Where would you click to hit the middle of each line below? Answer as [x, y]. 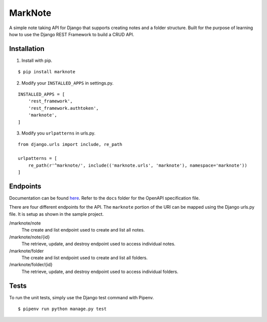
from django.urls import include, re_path [70, 144]
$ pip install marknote [47, 72]
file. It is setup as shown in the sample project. [56, 214]
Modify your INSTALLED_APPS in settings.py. [67, 83]
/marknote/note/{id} [29, 237]
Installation [27, 49]
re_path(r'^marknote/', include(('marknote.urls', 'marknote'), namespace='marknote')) [137, 165]
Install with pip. [37, 60]
